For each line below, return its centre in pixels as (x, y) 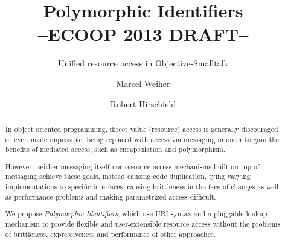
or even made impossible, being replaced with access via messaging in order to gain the (142, 139)
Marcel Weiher (143, 83)
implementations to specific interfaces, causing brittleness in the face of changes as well (142, 187)
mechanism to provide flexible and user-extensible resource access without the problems (143, 223)
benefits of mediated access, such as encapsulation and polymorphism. (115, 149)
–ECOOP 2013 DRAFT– (143, 34)
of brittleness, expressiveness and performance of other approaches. (110, 234)
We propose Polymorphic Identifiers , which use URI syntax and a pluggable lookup (136, 214)
